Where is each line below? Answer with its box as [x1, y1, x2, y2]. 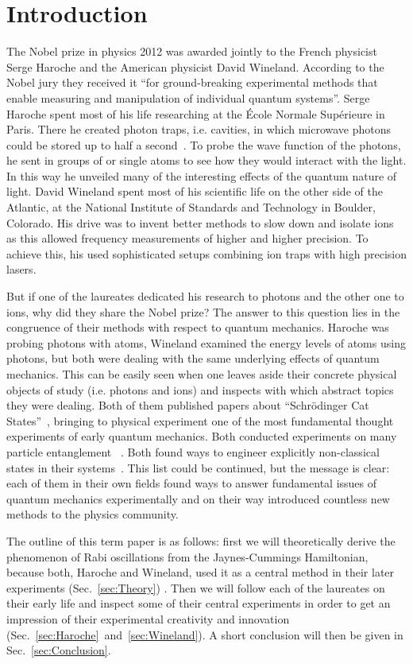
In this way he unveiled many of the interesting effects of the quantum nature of [6, 167, 397, 184]
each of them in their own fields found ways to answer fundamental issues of [6, 475, 377, 491]
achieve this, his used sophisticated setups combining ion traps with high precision [6, 245, 407, 262]
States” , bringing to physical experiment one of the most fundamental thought [6, 412, 394, 429]
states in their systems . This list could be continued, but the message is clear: [6, 459, 390, 476]
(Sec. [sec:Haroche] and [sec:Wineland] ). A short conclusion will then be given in [6, 626, 403, 643]
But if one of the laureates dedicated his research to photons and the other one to [6, 288, 404, 305]
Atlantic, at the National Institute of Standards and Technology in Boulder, [6, 199, 376, 216]
